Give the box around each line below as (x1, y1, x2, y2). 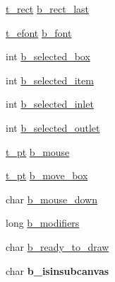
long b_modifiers (6, 215, 80, 230)
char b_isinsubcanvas (6, 263, 109, 278)
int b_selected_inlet (6, 96, 94, 111)
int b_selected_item (6, 72, 94, 87)
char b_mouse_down (6, 191, 98, 206)
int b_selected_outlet (6, 120, 100, 135)
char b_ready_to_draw (6, 239, 109, 254)
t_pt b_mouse (6, 144, 70, 159)
